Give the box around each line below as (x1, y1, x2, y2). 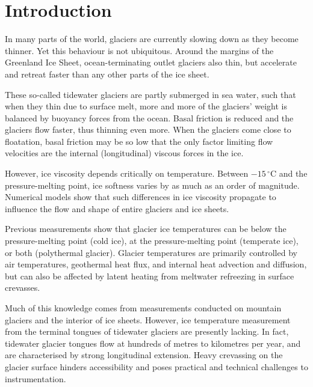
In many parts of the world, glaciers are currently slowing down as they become (5, 32, 299, 45)
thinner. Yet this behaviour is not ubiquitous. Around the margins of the (5, 44, 274, 56)
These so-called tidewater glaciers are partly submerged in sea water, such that (5, 88, 296, 100)
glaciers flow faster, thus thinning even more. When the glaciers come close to (5, 123, 291, 136)
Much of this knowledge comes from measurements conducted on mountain (5, 302, 282, 314)
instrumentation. (5, 372, 66, 385)
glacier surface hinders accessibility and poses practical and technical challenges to (5, 360, 308, 373)
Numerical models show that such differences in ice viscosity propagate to (5, 190, 276, 203)
